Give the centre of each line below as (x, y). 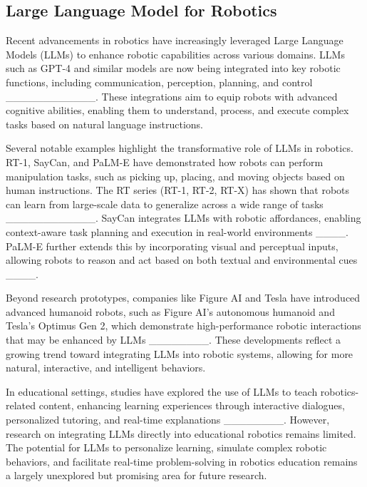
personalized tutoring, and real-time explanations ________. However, (168, 420)
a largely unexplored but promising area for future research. (136, 475)
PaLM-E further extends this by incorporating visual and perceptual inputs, (172, 246)
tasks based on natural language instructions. (104, 124)
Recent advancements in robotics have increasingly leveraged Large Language (175, 40)
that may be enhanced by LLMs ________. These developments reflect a (173, 340)
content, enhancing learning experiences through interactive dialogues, (192, 405)
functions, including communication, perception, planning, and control (159, 82)
